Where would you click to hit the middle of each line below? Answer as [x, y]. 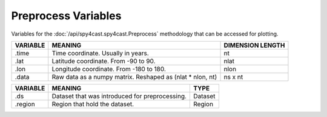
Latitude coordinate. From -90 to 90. [104, 61]
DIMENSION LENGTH [254, 45]
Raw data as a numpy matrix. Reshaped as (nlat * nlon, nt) [134, 77]
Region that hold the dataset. [93, 104]
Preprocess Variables [66, 16]
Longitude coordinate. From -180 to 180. [109, 69]
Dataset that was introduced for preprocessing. [119, 96]
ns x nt [233, 77]
